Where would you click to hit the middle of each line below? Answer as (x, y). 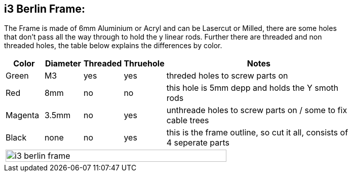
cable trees (188, 120)
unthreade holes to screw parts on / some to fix (257, 110)
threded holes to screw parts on (227, 76)
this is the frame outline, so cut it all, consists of (257, 133)
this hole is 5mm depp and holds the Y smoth (252, 88)
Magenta (23, 115)
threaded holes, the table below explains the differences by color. (113, 46)
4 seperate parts (198, 143)
